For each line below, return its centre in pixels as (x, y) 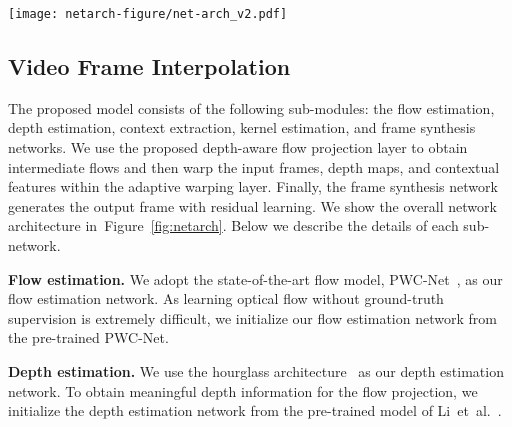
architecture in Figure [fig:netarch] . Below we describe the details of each (233, 225)
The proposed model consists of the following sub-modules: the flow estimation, (251, 107)
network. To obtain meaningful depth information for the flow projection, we (243, 390)
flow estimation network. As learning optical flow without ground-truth (226, 298)
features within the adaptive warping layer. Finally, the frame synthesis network (253, 186)
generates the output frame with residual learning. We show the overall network (252, 205)
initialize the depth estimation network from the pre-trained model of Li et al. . (255, 410)
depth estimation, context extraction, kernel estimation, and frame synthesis (242, 127)
